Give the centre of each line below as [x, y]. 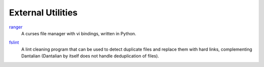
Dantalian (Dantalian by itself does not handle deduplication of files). [90, 56]
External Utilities [43, 13]
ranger [16, 27]
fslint [14, 42]
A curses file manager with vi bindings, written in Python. [79, 33]
